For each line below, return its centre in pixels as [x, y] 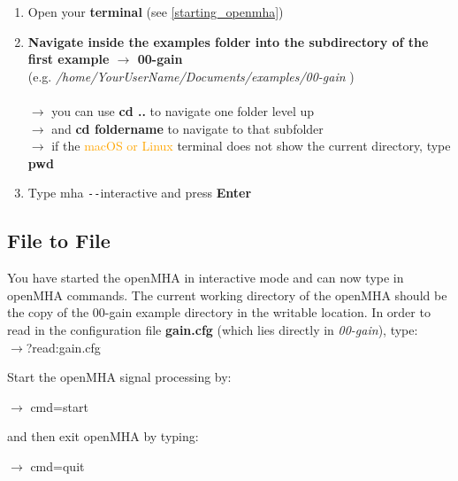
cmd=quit [57, 465]
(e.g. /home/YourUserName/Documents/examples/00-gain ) [191, 76]
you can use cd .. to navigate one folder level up [183, 110]
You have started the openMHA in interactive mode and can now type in [206, 278]
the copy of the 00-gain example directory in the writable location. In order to [219, 312]
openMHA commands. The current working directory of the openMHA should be [227, 295]
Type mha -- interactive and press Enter [140, 193]
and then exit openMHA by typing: [103, 436]
